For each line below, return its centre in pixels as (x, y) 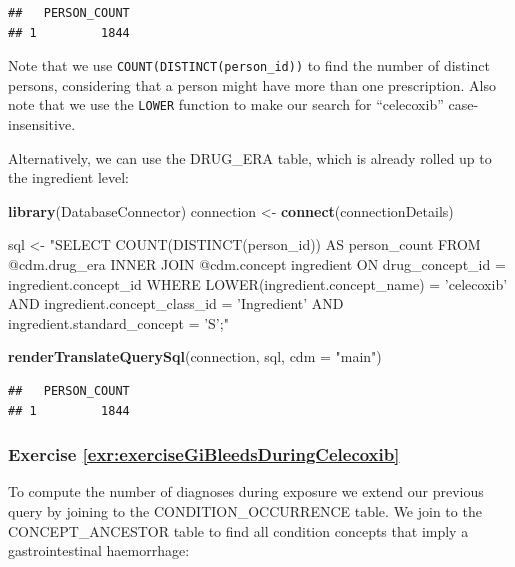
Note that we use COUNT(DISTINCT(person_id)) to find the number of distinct (249, 65)
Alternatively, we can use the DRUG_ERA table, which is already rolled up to (250, 157)
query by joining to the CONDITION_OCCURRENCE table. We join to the (245, 511)
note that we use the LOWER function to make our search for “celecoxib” (226, 104)
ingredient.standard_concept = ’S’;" (118, 322)
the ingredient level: (68, 177)
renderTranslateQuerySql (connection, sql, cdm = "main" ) (195, 356)
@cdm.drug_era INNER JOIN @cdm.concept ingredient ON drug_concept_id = (257, 264)
